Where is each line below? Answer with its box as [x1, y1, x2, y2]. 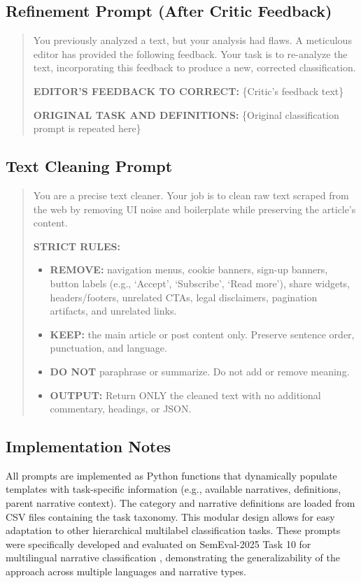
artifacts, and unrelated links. [50, 303, 177, 318]
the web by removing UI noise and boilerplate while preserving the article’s [33, 201, 356, 216]
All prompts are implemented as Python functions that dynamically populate [6, 468, 337, 482]
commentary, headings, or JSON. [50, 401, 192, 416]
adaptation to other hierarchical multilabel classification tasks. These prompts [6, 523, 341, 538]
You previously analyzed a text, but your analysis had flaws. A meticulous [33, 33, 352, 48]
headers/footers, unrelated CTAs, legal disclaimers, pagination [50, 289, 318, 304]
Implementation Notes [6, 436, 171, 457]
